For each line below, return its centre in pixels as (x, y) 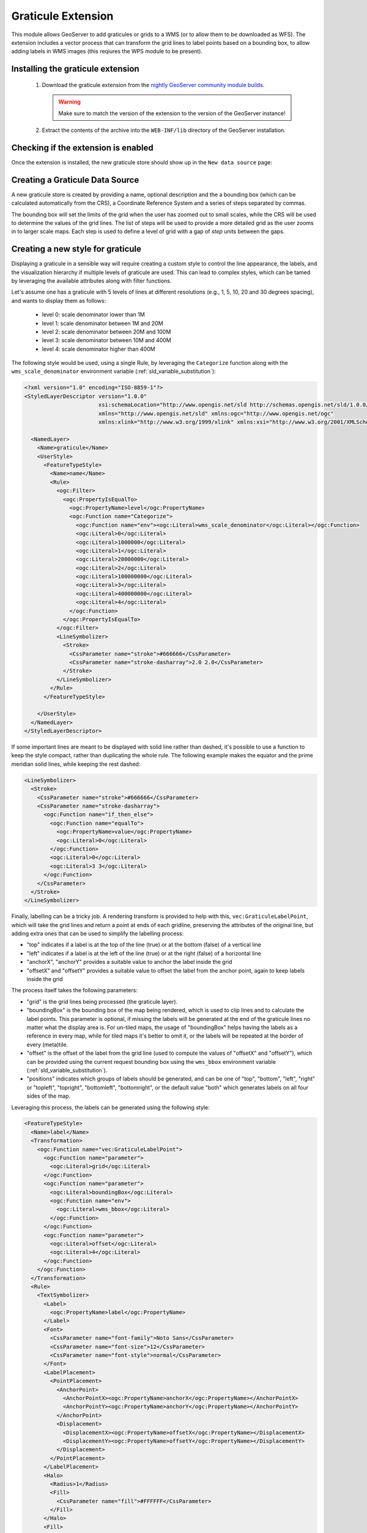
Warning (69, 102)
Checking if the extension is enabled (82, 147)
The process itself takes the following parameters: (74, 990)
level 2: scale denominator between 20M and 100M (106, 332)
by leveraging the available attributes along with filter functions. (91, 281)
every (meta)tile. (47, 1044)
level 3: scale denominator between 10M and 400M (106, 340)
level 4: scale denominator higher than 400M (98, 349)
